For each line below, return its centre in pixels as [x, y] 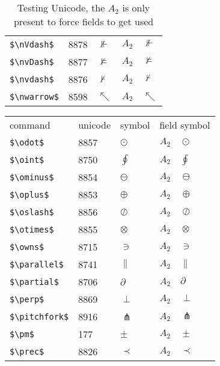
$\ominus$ [32, 177]
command [30, 125]
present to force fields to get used [84, 21]
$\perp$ [27, 299]
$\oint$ [27, 160]
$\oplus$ [29, 194]
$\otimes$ [32, 229]
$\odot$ [27, 142]
